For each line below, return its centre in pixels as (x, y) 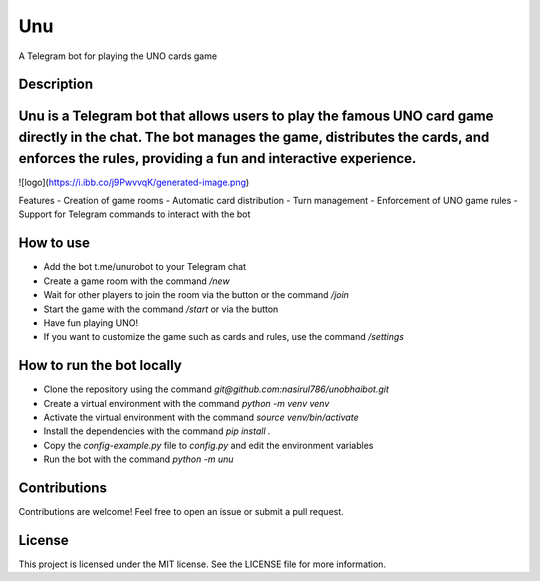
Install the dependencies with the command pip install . (157, 431)
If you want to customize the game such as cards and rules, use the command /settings (224, 337)
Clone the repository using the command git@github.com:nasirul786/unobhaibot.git (216, 389)
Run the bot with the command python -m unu (138, 459)
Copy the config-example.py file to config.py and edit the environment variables (208, 445)
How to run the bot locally (100, 365)
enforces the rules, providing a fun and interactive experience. (217, 158)
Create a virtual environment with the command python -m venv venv (186, 403)
